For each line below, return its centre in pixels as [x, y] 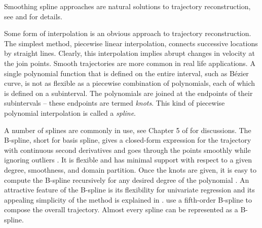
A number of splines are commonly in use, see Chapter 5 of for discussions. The [128, 130]
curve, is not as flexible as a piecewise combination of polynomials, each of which [130, 83]
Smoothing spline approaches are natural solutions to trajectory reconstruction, [127, 6]
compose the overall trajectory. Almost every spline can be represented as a [121, 209]
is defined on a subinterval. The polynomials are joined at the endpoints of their [128, 93]
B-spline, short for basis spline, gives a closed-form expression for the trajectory [128, 140]
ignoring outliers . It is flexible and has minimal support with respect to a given [128, 160]
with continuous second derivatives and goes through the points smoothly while [127, 150]
